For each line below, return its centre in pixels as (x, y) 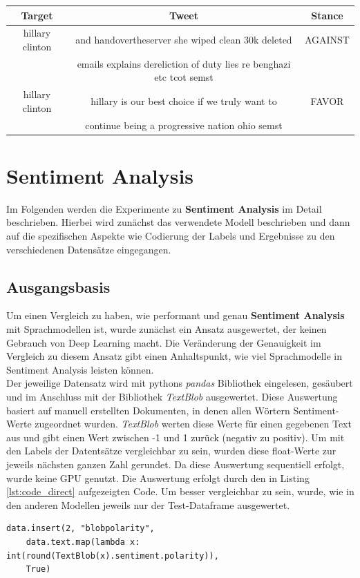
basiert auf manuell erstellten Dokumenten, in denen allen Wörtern (148, 410)
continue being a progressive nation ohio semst (184, 125)
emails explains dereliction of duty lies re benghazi (184, 63)
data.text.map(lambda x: (83, 542)
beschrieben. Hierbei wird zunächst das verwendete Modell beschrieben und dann (178, 222)
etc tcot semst (184, 77)
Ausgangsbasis (58, 286)
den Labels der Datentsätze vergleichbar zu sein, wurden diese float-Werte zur (171, 451)
